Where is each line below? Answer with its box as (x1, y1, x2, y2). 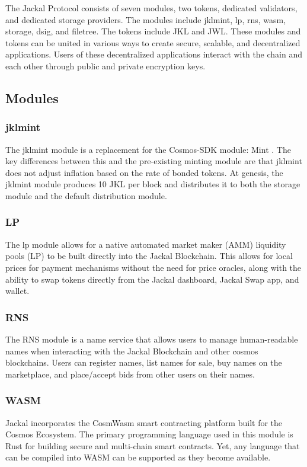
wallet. (5, 284, 30, 297)
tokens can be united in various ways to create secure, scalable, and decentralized (5, 36, 300, 49)
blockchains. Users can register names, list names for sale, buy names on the (5, 356, 282, 369)
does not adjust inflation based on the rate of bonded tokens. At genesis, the (5, 166, 283, 178)
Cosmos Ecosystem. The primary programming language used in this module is (5, 428, 293, 440)
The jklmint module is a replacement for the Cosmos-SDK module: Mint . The (5, 143, 291, 155)
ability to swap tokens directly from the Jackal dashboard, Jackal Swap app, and (5, 273, 299, 285)
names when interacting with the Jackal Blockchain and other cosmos (5, 344, 258, 357)
